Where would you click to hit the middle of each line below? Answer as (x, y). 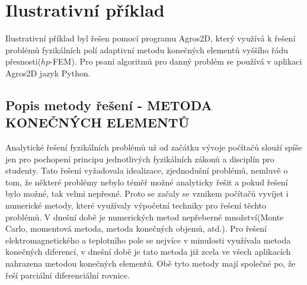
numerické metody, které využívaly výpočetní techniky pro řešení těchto (136, 205)
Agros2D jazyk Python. (48, 73)
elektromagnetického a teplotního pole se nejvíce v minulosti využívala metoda (148, 240)
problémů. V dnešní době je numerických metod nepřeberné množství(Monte (145, 217)
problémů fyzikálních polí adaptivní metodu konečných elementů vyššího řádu (147, 49)
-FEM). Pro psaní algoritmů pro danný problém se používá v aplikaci (176, 61)
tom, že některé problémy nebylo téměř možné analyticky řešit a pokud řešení (147, 182)
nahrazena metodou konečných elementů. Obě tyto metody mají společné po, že (151, 263)
